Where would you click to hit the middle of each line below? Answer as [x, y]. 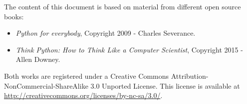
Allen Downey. [38, 59]
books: [14, 16]
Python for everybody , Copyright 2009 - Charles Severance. [106, 33]
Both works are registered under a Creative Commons [87, 76]
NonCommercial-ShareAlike [46, 85]
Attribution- [190, 76]
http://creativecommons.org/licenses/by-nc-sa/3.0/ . [83, 95]
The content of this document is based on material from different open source [123, 6]
